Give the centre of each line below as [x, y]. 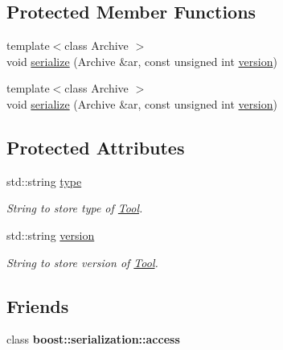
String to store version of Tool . [82, 262]
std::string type [44, 181]
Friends [38, 305]
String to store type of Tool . [75, 208]
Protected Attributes [96, 147]
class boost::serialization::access [93, 339]
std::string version [51, 235]
